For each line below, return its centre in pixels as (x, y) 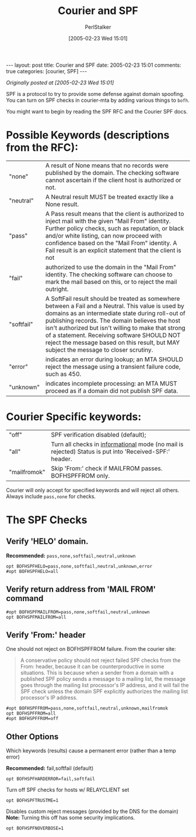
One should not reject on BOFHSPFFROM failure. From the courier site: (91, 649)
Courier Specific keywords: (74, 417)
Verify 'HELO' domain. (47, 542)
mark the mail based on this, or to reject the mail (111, 282)
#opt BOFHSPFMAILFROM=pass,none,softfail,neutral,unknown (78, 612)
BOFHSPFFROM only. (80, 475)
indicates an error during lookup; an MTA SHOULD (114, 359)
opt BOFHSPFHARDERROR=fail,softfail (50, 779)
